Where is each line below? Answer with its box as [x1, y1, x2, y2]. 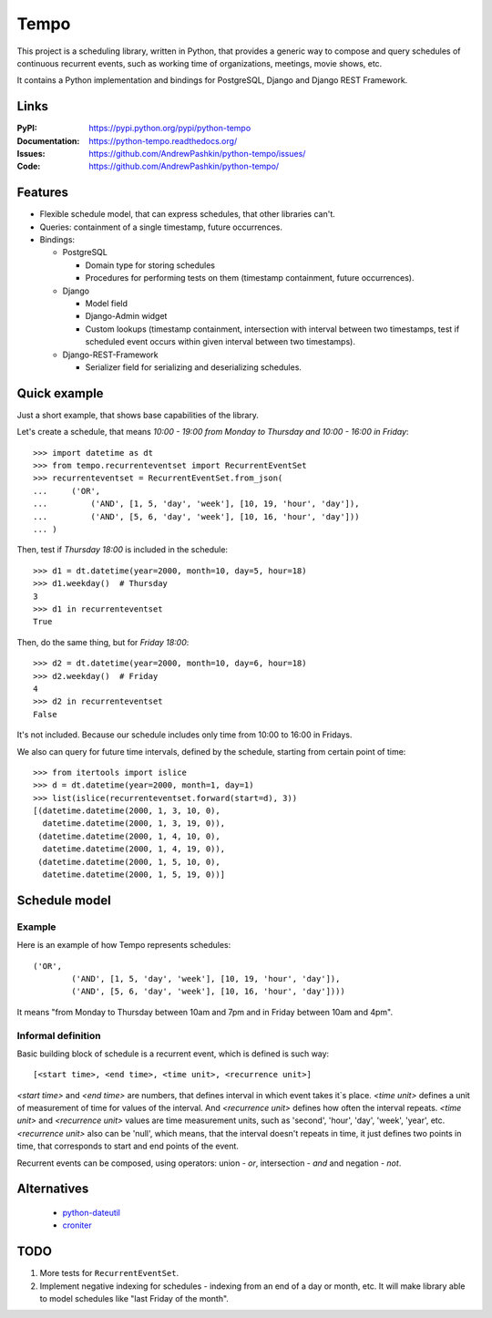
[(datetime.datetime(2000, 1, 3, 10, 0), [33, 806, 220, 816]
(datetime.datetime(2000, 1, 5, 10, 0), [37, 857, 220, 867]
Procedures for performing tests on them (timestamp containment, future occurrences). [85, 273, 415, 283]
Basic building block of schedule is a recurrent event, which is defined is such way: [16, 1048, 330, 1059]
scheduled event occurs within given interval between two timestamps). [85, 336, 355, 347]
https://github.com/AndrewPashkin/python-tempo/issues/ [88, 149, 306, 160]
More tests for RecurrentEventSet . [39, 1268, 179, 1279]
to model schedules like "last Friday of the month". [39, 1293, 230, 1304]
